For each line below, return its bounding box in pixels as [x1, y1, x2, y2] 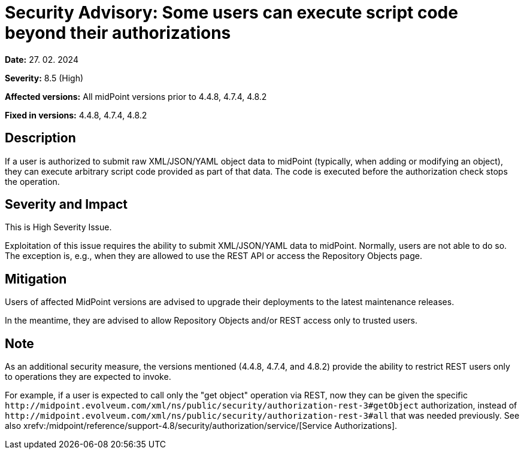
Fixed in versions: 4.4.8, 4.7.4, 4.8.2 [5, 109, 147, 120]
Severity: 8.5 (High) [5, 72, 84, 83]
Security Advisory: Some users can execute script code [5, 2, 458, 23]
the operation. [5, 176, 60, 187]
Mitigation [5, 271, 67, 287]
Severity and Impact [5, 197, 128, 212]
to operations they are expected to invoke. [5, 371, 171, 382]
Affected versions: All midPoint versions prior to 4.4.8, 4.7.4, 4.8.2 [5, 91, 267, 102]
